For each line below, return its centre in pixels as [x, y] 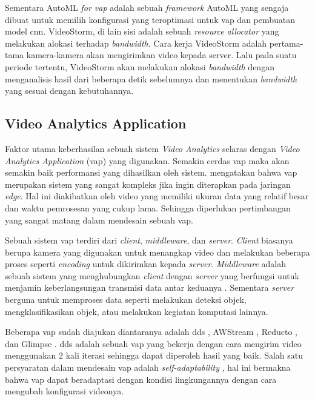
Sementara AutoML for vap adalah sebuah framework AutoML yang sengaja [147, 7]
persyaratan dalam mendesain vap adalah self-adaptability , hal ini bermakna [148, 367]
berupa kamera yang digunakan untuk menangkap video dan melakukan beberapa [157, 252]
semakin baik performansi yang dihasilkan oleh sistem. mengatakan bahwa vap [151, 172]
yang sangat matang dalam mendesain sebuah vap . [99, 220]
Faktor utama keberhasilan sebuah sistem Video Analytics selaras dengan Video [152, 148]
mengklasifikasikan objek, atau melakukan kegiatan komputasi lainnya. [137, 311]
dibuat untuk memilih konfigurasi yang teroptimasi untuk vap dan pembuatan [150, 19]
